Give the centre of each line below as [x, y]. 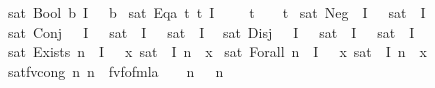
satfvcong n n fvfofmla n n [115, 70]
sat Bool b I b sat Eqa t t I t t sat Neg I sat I [216, 12]
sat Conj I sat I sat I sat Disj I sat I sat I [211, 31]
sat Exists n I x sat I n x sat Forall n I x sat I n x [217, 51]
